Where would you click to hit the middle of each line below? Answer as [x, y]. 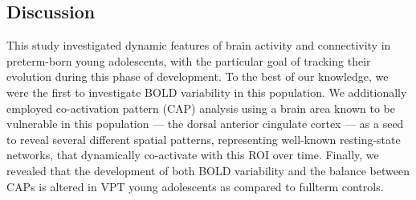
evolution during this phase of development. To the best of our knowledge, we [198, 76]
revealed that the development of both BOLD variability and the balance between [208, 170]
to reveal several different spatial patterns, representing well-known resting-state [204, 139]
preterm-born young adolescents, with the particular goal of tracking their [189, 60]
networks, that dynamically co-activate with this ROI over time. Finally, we [193, 155]
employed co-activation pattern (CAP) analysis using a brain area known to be [201, 108]
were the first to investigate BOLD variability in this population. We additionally [207, 92]
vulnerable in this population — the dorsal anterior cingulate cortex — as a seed [205, 124]
